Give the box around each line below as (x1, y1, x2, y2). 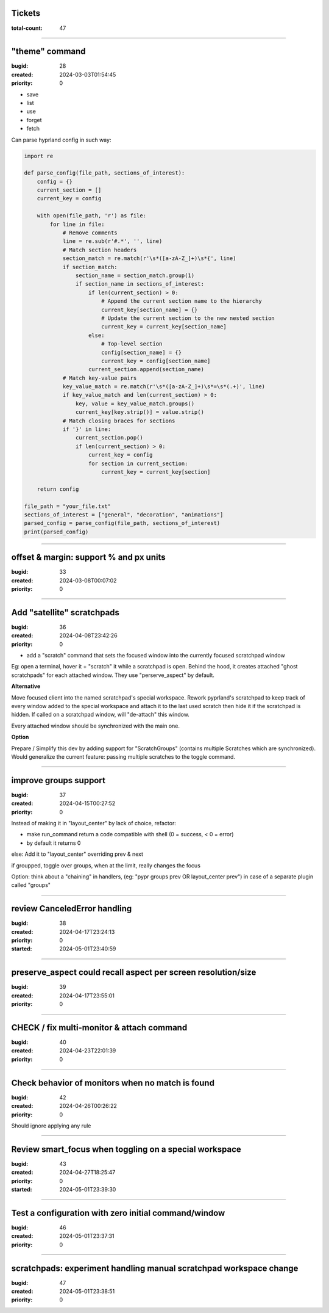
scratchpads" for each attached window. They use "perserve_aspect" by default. (11, 671, 214, 679)
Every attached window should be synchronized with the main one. (11, 722, 180, 729)
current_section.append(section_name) (88, 366, 204, 373)
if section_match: (62, 263, 118, 270)
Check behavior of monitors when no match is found (11, 1077, 214, 1088)
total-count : (11, 24, 43, 32)
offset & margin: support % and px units (11, 552, 166, 563)
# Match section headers (62, 246, 137, 253)
